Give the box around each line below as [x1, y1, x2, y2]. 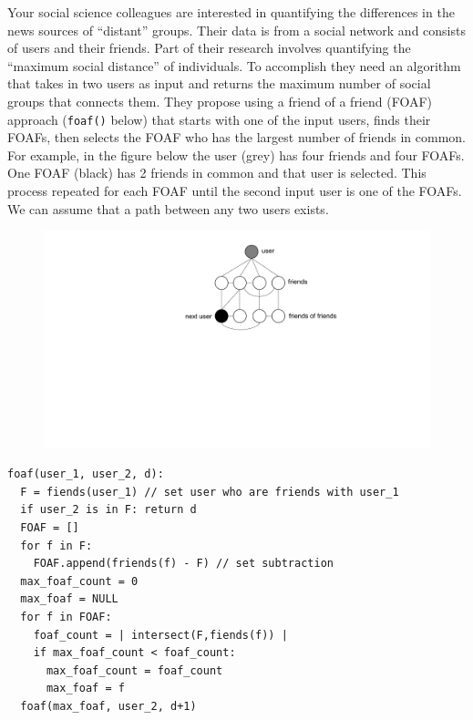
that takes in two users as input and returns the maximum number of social [7, 74, 431, 93]
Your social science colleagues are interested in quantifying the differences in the [7, 3, 455, 21]
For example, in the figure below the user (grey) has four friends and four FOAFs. [7, 145, 465, 164]
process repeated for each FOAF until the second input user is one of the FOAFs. [7, 181, 462, 200]
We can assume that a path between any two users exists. [7, 199, 329, 218]
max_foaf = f [46, 682, 125, 695]
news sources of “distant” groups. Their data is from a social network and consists [7, 20, 466, 39]
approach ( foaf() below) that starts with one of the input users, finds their [7, 109, 431, 129]
